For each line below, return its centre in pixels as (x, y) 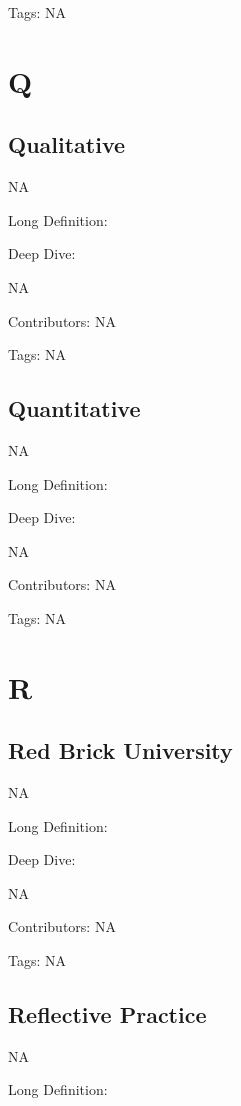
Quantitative (74, 408)
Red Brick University (120, 750)
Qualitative (67, 144)
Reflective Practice (107, 1014)
